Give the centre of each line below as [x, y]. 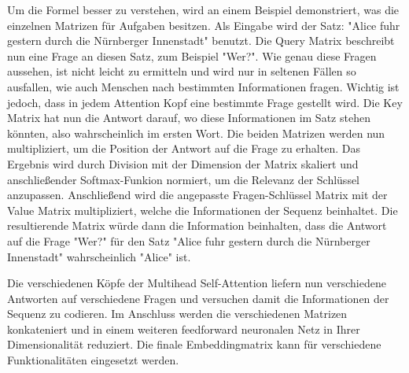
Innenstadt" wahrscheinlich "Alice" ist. [99, 256]
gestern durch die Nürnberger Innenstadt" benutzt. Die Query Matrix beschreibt [201, 41]
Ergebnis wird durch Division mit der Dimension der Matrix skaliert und [183, 163]
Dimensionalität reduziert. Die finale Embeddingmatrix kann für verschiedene [194, 344]
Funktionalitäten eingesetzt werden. [93, 360]
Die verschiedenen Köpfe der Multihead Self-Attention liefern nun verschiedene [197, 283]
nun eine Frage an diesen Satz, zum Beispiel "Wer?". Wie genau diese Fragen [192, 55]
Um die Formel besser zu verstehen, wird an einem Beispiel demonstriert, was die [203, 9]
